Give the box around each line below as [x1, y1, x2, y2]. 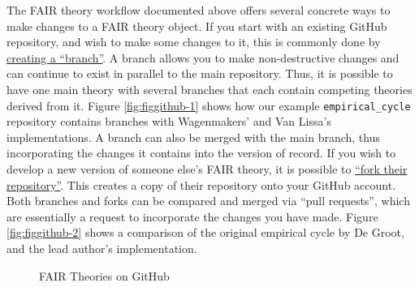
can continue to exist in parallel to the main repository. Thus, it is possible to [6, 65, 393, 82]
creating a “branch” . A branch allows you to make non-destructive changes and [6, 49, 400, 66]
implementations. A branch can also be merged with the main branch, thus [6, 128, 381, 145]
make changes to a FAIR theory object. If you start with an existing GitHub [6, 17, 387, 34]
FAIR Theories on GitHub [39, 267, 170, 284]
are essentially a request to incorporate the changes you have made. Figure [6, 208, 378, 225]
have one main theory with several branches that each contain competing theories [6, 80, 413, 97]
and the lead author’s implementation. [6, 239, 197, 256]
